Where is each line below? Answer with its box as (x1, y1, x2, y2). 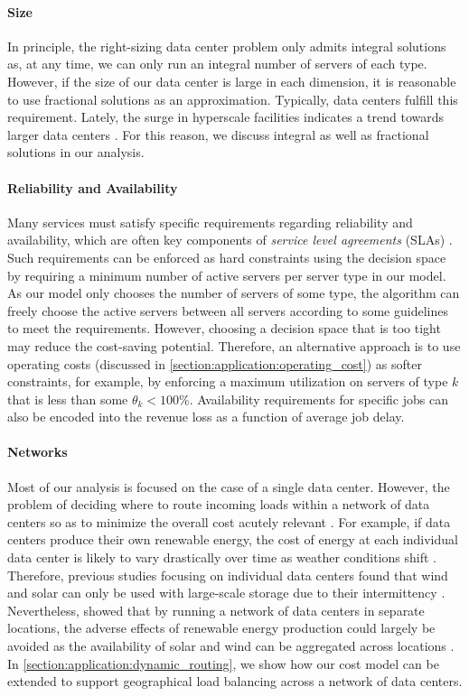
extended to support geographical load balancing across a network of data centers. (7, 672, 463, 691)
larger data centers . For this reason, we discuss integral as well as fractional (7, 125, 429, 144)
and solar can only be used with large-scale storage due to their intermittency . (7, 583, 446, 602)
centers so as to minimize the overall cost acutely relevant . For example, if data (7, 512, 451, 531)
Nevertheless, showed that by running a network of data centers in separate (7, 600, 425, 619)
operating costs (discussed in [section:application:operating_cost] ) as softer (7, 354, 422, 373)
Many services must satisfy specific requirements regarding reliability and (7, 212, 413, 231)
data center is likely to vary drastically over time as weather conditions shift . (7, 548, 437, 567)
